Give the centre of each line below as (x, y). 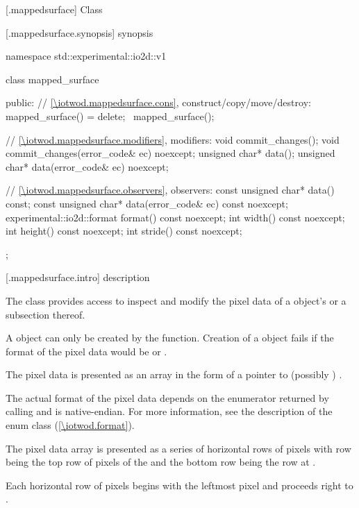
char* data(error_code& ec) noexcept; (87, 166)
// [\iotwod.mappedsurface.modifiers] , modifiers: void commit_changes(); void (173, 139)
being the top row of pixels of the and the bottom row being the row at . (161, 462)
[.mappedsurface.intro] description (78, 277)
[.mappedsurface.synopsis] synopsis (80, 32)
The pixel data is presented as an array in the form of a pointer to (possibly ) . (174, 374)
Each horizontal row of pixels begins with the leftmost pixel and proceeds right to (179, 485)
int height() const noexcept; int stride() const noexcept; (124, 231)
